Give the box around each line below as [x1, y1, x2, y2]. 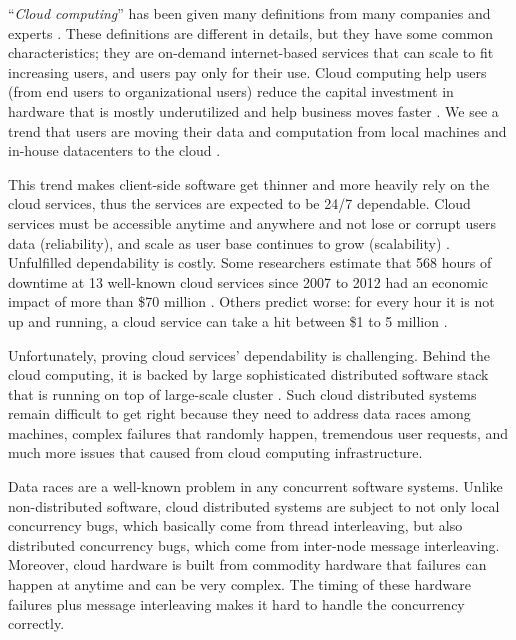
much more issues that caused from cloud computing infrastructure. [8, 442, 423, 463]
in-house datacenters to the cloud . [8, 140, 221, 161]
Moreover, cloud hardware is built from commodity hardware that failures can [8, 554, 487, 575]
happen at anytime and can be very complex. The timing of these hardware [8, 574, 471, 595]
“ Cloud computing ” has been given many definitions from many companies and [8, 3, 491, 23]
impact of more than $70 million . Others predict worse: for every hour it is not [8, 291, 495, 312]
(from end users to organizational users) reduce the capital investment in [8, 81, 454, 102]
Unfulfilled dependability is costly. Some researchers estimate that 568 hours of [8, 252, 492, 273]
